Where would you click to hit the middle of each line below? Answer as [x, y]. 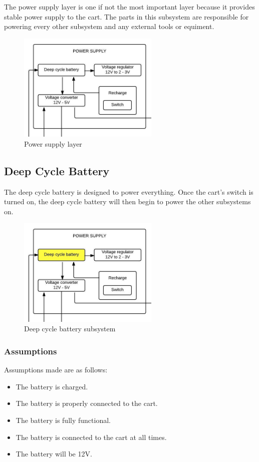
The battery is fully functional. [63, 420]
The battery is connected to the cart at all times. [91, 437]
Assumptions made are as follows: [56, 370]
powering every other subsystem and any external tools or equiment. [109, 26]
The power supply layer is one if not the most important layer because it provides [129, 7]
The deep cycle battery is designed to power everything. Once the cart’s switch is [129, 191]
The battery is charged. [52, 386]
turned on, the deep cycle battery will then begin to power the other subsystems [127, 201]
